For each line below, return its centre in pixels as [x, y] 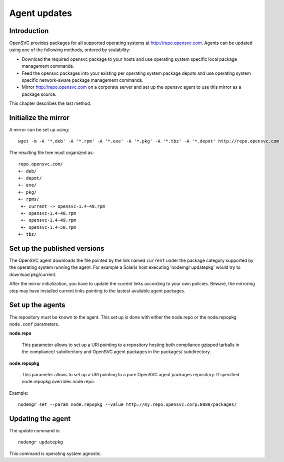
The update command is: [35, 430]
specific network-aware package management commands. [82, 80]
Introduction [29, 31]
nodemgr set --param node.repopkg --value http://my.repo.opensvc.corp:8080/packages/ [127, 405]
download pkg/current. [33, 274]
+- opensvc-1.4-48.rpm [48, 213]
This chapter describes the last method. [50, 103]
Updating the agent [40, 419]
